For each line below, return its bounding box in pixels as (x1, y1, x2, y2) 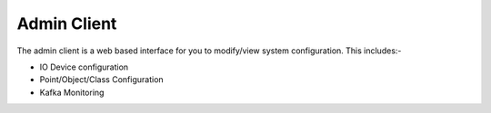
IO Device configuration (39, 61, 129, 72)
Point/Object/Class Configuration (39, 74, 164, 85)
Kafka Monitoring (39, 87, 105, 98)
